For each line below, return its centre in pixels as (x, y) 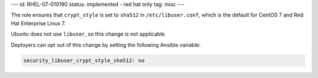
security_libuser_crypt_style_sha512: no (84, 60)
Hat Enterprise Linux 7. (38, 23)
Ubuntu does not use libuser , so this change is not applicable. (88, 34)
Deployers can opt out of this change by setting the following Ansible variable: (106, 45)
